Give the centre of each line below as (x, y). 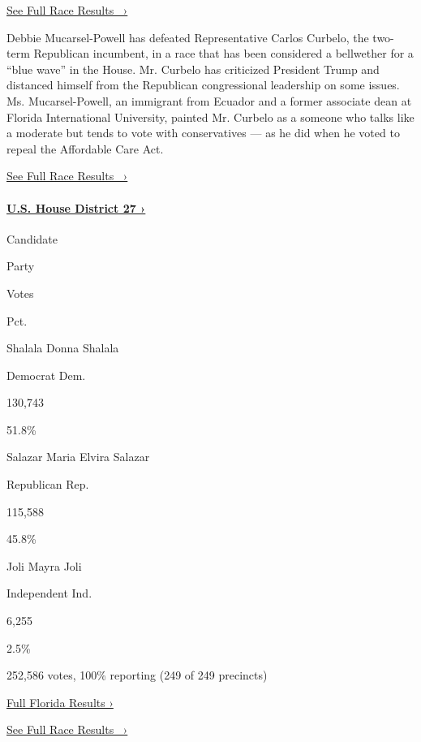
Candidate (32, 238)
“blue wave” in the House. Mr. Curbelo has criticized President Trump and (193, 69)
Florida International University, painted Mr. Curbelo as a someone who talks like (210, 116)
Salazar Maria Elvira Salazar (78, 457)
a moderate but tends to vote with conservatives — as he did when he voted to (203, 133)
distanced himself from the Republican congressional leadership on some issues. (203, 85)
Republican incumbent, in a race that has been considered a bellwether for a (223, 53)
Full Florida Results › (60, 702)
